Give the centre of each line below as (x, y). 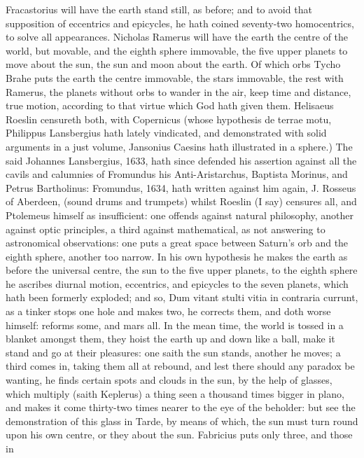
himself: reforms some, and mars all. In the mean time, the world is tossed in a (175, 325)
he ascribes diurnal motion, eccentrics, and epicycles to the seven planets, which (177, 283)
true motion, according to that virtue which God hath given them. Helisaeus (170, 105)
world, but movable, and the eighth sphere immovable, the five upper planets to (177, 50)
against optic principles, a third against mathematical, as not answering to (166, 229)
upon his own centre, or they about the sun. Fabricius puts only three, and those (179, 435)
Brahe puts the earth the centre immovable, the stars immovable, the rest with (175, 77)
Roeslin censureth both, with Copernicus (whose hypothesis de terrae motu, (169, 119)
